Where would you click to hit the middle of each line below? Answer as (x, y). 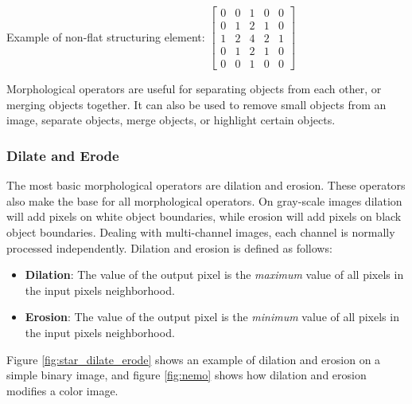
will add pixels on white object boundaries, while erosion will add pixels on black (204, 216)
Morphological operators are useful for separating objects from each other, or (194, 89)
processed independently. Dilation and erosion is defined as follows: (169, 247)
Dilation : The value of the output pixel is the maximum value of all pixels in (214, 275)
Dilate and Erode (63, 155)
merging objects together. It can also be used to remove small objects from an (196, 104)
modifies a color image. (62, 390)
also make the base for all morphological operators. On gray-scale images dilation (204, 200)
